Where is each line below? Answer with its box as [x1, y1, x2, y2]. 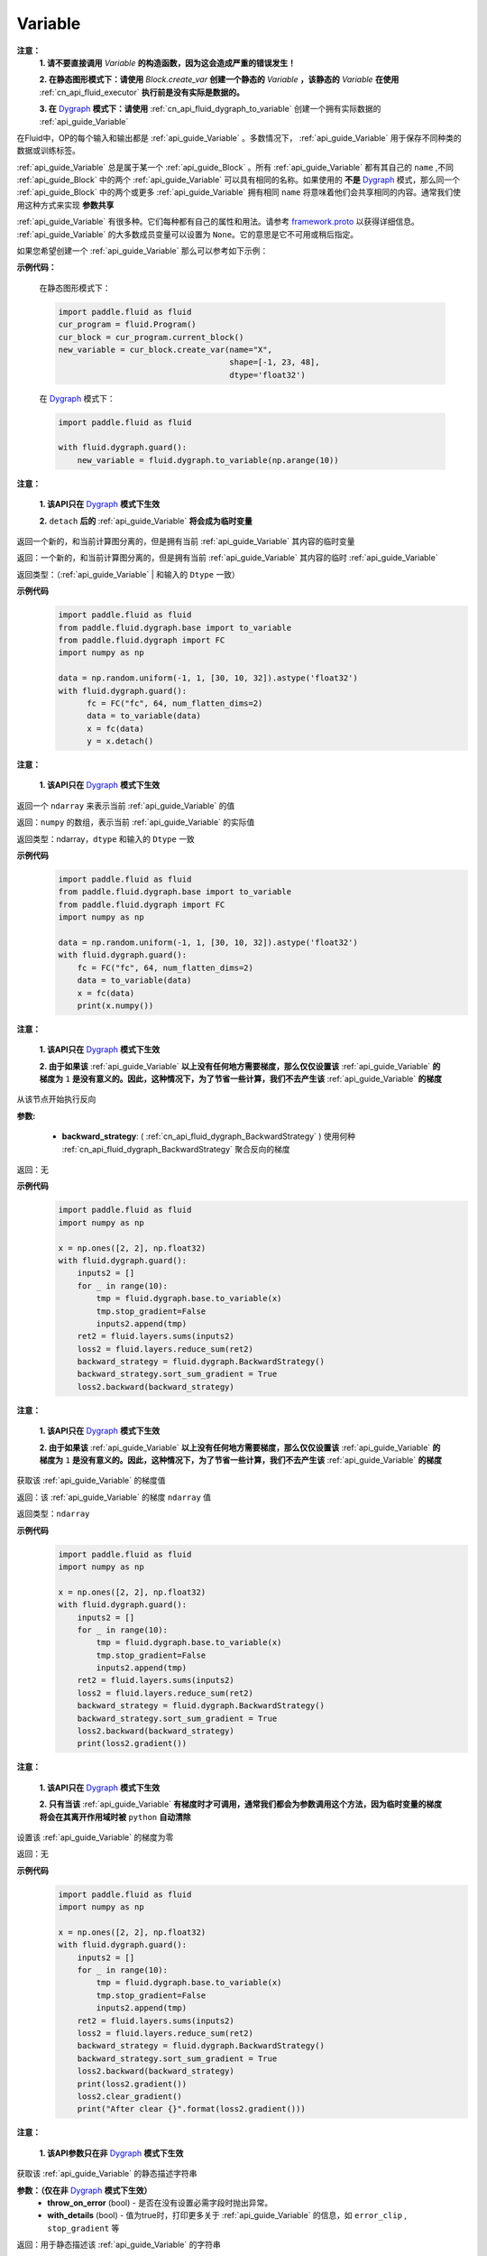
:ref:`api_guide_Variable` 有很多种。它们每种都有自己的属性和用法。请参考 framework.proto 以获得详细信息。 [16, 217, 419, 227]
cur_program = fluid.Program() [58, 319, 198, 329]
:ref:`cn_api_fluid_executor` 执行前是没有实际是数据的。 [39, 87, 245, 97]
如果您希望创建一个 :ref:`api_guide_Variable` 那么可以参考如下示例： [16, 245, 269, 256]
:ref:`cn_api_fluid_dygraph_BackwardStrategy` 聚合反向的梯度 [61, 1143, 290, 1154]
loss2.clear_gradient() [77, 2092, 182, 2102]
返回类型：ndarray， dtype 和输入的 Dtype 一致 [16, 833, 196, 844]
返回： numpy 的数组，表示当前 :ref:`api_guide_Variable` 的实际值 [16, 817, 255, 828]
